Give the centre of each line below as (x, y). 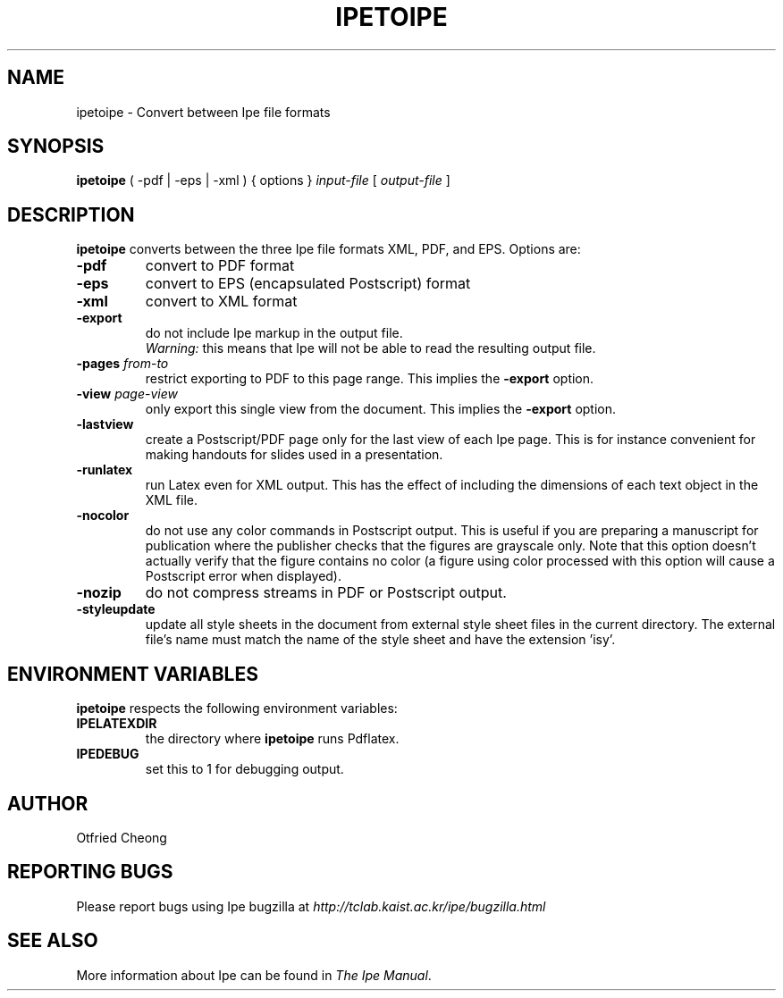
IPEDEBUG (108, 754)
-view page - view (127, 394)
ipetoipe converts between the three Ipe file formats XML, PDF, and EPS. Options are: (328, 249)
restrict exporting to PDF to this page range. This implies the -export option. (370, 379)
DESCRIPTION (71, 214)
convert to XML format (221, 302)
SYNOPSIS (56, 147)
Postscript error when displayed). (244, 576)
